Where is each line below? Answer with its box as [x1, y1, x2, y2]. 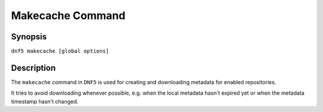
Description [11, 63, 56, 73]
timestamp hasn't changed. [11, 98, 79, 105]
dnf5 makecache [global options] [11, 48, 109, 55]
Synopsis [11, 32, 47, 42]
